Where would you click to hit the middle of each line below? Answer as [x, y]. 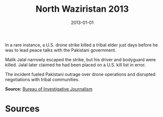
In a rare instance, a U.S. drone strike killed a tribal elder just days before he [81, 45]
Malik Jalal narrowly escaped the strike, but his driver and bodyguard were [81, 59]
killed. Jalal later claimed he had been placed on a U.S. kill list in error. [75, 65]
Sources [23, 109]
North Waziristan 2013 [82, 9]
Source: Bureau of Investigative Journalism [49, 89]
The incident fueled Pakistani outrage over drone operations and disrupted [80, 74]
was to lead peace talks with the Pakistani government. [61, 50]
